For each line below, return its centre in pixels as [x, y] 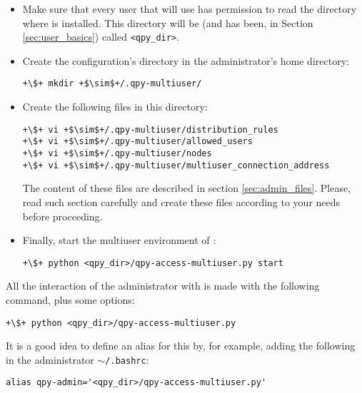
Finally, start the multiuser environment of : [119, 240]
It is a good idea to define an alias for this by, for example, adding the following [181, 346]
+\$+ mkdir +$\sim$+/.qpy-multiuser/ [112, 84]
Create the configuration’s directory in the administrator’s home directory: [186, 60]
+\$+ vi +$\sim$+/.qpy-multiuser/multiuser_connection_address [176, 165]
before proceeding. [62, 216]
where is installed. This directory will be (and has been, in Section [168, 22]
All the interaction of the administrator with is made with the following [163, 286]
